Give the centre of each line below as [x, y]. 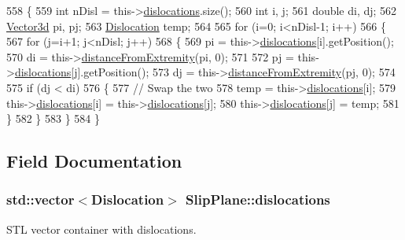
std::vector [40, 199]
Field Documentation [94, 161]
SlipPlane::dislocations [258, 199]
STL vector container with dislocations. [101, 229]
